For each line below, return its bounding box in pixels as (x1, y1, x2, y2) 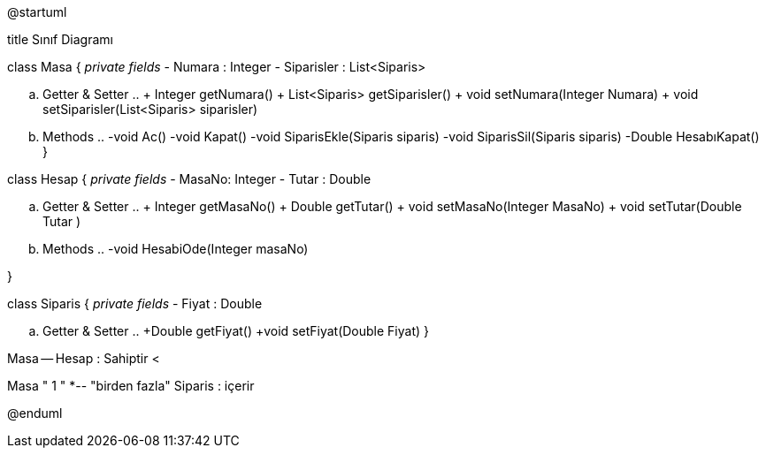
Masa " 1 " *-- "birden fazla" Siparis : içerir (7, 378, 255, 393)
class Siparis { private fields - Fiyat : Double (7, 296, 263, 311)
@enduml (7, 406, 63, 421)
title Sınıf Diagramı (7, 32, 113, 47)
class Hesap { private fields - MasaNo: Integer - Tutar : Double (7, 171, 372, 186)
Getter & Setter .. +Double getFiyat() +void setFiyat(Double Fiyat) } (42, 323, 430, 338)
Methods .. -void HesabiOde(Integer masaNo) (42, 241, 309, 256)
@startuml (7, 4, 67, 19)
